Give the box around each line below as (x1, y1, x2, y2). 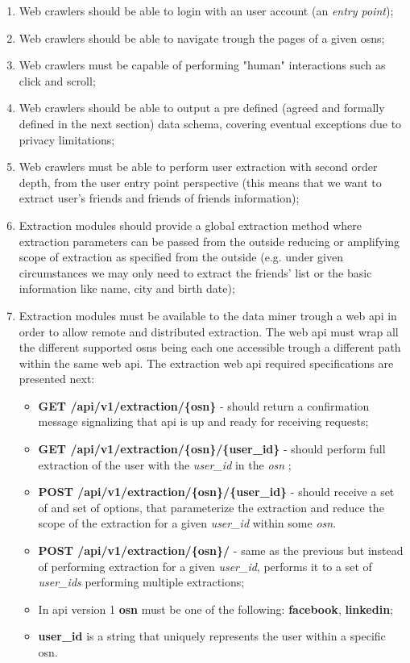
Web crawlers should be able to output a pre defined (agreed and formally (19, 99, 385, 116)
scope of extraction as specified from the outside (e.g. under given (19, 248, 343, 265)
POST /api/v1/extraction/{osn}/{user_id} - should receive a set (38, 483, 395, 500)
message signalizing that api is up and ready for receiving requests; (38, 413, 369, 430)
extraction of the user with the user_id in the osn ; (38, 456, 292, 473)
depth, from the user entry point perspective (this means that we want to (19, 173, 382, 190)
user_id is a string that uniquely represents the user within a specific (38, 628, 386, 644)
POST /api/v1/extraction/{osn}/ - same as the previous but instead (38, 542, 404, 559)
